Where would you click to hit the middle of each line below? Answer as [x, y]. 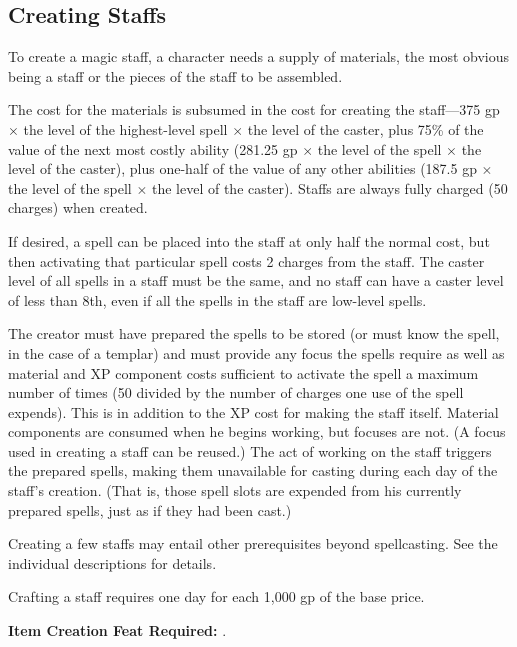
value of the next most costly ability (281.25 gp [153, 148]
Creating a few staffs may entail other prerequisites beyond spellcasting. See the [253, 543]
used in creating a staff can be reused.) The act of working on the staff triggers [250, 450]
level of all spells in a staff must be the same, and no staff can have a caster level [256, 280]
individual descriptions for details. [112, 562]
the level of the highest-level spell [125, 128]
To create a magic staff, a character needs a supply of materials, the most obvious [259, 56]
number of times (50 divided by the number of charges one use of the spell [236, 392]
